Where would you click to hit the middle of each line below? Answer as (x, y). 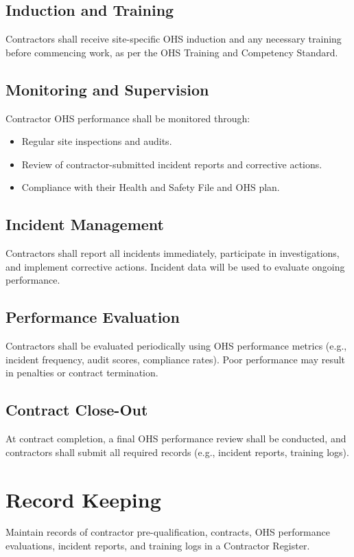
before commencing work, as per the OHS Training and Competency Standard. (172, 52)
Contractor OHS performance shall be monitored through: (128, 118)
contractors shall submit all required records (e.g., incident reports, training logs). (177, 452)
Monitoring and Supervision (107, 89)
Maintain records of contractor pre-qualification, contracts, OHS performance (168, 532)
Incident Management (85, 224)
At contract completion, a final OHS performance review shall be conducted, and (176, 439)
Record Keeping (83, 499)
